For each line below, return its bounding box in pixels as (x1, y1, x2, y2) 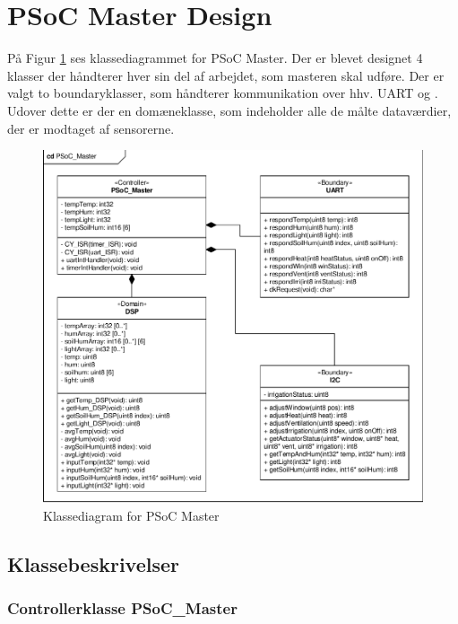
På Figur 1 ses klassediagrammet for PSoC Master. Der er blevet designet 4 (7, 48, 423, 67)
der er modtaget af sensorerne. (7, 119, 175, 137)
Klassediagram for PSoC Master (43, 506, 220, 525)
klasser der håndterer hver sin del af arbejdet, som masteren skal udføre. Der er (7, 66, 445, 84)
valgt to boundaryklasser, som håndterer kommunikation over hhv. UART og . (7, 83, 438, 102)
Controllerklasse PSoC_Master (7, 597, 238, 620)
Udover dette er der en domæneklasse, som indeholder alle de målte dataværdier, (7, 101, 452, 119)
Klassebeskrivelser (7, 550, 179, 578)
